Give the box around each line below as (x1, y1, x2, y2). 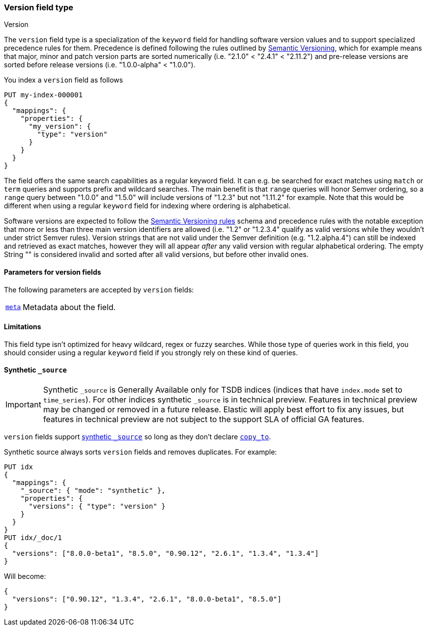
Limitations (4, 322, 41, 331)
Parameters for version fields (4, 267, 101, 276)
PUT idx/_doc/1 (4, 534, 62, 542)
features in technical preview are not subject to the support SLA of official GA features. (43, 414, 365, 425)
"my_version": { (29, 122, 91, 131)
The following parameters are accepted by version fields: (4, 285, 194, 294)
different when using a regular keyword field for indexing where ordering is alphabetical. (4, 201, 291, 210)
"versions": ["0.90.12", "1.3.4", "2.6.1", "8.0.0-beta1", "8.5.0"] (12, 595, 282, 603)
